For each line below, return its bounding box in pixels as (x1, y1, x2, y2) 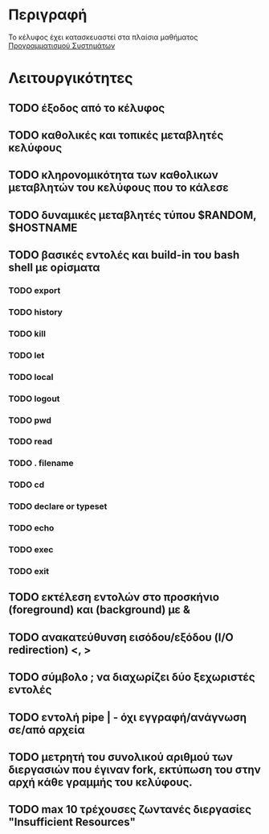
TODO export (8, 285, 61, 295)
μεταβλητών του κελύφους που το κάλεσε (8, 181, 229, 195)
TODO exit (8, 565, 50, 576)
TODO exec (8, 544, 54, 555)
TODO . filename (8, 457, 74, 469)
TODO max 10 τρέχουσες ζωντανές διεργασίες (8, 803, 251, 816)
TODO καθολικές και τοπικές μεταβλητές (8, 128, 224, 142)
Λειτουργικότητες (8, 69, 134, 88)
